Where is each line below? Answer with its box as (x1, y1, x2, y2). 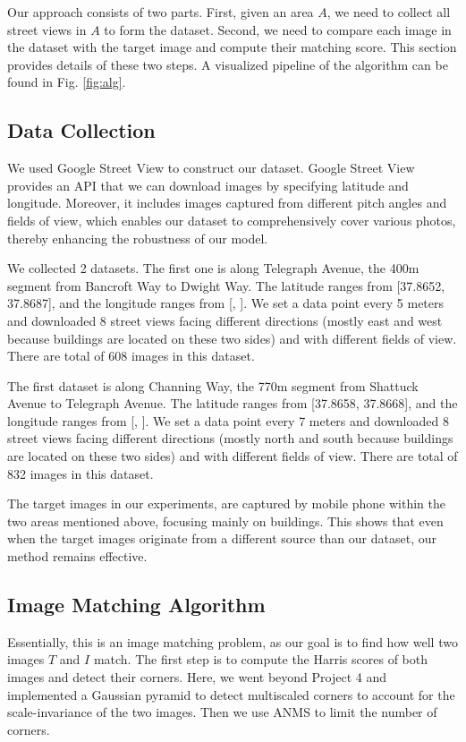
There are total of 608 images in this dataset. (7, 346, 255, 365)
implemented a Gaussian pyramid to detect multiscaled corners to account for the (7, 685, 455, 704)
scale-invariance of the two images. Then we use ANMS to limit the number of (7, 703, 437, 721)
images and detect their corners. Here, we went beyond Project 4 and (7, 668, 387, 687)
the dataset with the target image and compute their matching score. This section (7, 38, 457, 56)
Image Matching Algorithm (7, 591, 266, 618)
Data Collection (7, 116, 156, 144)
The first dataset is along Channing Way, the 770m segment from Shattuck (7, 376, 419, 395)
